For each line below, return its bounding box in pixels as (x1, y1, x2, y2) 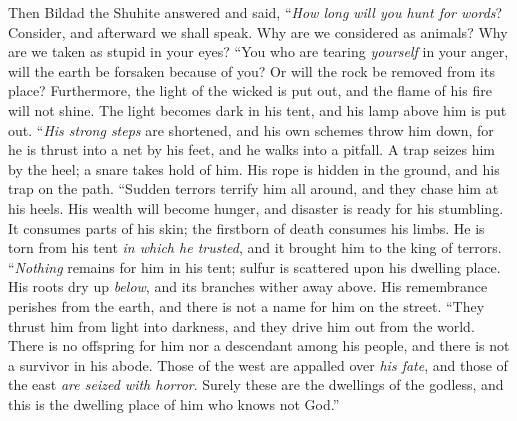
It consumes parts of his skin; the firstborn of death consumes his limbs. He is (8, 217, 485, 238)
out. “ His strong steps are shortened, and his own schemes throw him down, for (8, 119, 494, 140)
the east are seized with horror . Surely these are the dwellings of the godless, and (8, 374, 504, 395)
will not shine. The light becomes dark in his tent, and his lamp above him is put (8, 99, 507, 120)
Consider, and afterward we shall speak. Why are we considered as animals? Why (8, 21, 508, 42)
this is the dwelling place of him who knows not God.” (8, 393, 340, 414)
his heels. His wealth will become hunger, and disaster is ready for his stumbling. (8, 197, 504, 218)
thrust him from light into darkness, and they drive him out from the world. (8, 315, 475, 336)
